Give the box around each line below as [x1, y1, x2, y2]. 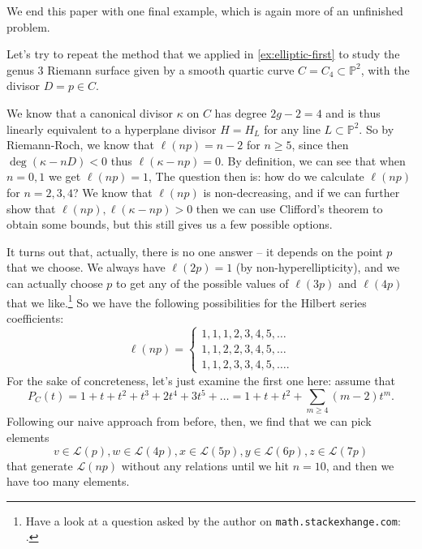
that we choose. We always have [6, 259, 166, 276]
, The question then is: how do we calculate [149, 168, 364, 185]
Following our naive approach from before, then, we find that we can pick [6, 413, 372, 430]
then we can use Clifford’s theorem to [196, 199, 383, 217]
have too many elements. [6, 473, 130, 490]
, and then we [325, 457, 394, 474]
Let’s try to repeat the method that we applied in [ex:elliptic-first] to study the [6, 45, 400, 62]
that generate [6, 457, 73, 474]
